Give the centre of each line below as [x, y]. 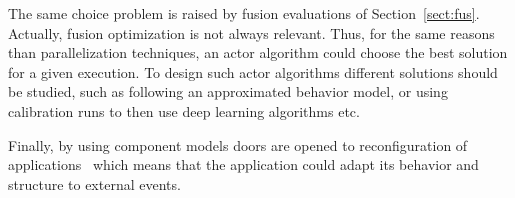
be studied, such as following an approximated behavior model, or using [228, 91]
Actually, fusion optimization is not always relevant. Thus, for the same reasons [251, 32]
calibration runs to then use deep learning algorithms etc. [184, 110]
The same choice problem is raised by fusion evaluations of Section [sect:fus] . [244, 13]
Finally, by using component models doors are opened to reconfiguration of [238, 144]
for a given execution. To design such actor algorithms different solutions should [253, 71]
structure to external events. [94, 183]
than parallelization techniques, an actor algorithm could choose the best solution [258, 52]
